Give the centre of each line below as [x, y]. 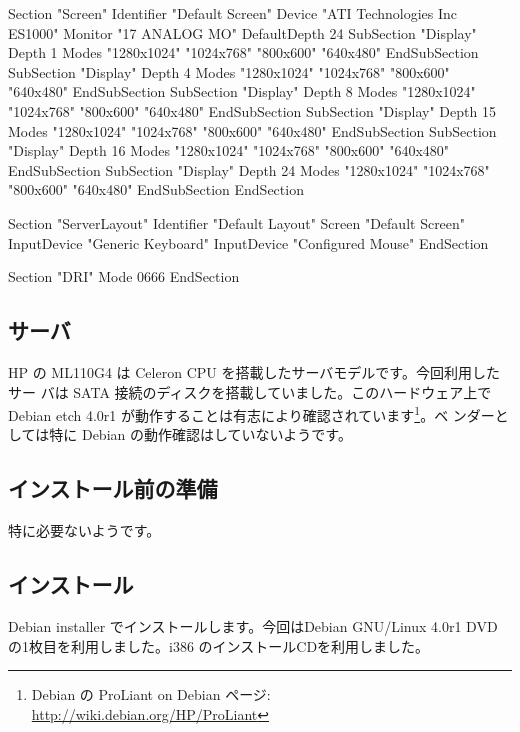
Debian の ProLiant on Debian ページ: [151, 694]
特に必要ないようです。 [84, 530]
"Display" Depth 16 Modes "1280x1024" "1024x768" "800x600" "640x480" [229, 150]
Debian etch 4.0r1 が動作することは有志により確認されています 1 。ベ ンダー [251, 413]
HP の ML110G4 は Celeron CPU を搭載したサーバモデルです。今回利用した [254, 371]
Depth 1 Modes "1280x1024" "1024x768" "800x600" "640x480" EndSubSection [243, 52]
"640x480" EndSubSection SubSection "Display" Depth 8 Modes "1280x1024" [242, 91]
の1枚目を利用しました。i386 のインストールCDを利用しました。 [219, 645]
